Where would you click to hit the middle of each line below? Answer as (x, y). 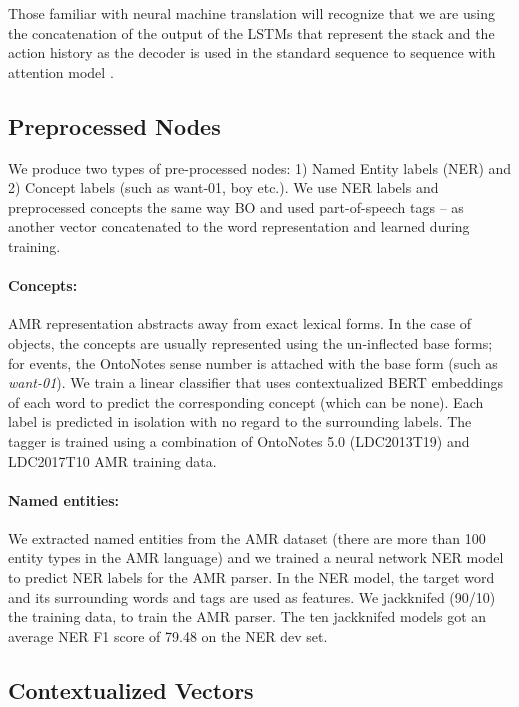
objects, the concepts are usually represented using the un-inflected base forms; (250, 342)
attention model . (61, 71)
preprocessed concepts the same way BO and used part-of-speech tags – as (236, 206)
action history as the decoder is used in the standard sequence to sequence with (252, 52)
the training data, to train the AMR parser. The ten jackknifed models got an (247, 616)
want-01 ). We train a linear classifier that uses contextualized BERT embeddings (256, 382)
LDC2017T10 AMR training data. (112, 460)
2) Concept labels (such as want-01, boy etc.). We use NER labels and (223, 187)
